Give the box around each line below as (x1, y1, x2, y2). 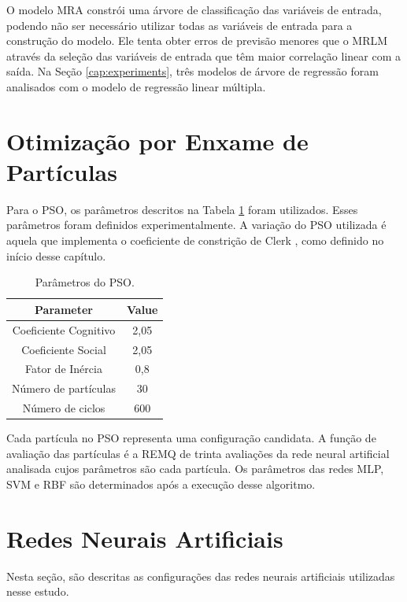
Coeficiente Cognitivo (12, 321, 116, 338)
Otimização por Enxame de (6, 124, 309, 157)
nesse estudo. (6, 583, 69, 600)
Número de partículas (12, 380, 116, 397)
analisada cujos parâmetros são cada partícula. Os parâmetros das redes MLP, (6, 460, 384, 477)
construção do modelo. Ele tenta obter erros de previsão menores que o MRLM (6, 32, 388, 49)
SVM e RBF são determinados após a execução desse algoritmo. (6, 475, 316, 492)
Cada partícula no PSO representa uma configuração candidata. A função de (6, 430, 376, 446)
